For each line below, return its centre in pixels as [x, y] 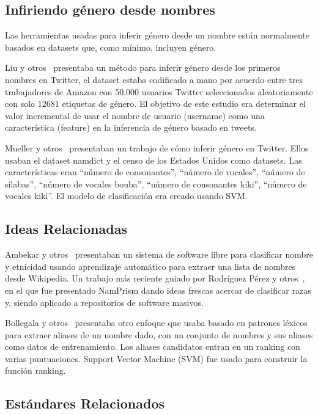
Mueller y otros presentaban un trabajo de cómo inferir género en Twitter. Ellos [157, 147]
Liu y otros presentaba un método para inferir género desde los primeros [143, 67]
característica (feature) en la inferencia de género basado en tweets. [131, 127]
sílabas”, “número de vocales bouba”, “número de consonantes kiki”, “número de [156, 183]
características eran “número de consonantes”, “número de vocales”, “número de [155, 172]
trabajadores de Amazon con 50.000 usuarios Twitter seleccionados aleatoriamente [159, 91]
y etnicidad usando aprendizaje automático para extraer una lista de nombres [150, 266]
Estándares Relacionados [85, 403]
